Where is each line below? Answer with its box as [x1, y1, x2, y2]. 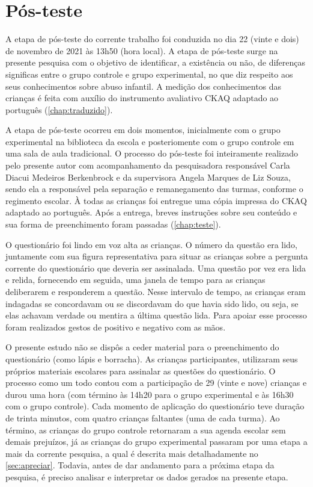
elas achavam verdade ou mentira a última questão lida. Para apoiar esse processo [5, 309, 307, 321]
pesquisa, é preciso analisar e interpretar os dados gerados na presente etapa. [5, 470, 288, 483]
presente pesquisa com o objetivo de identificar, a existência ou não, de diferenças [5, 56, 306, 69]
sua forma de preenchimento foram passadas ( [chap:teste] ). [5, 218, 221, 231]
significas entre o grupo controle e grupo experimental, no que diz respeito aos [5, 67, 293, 80]
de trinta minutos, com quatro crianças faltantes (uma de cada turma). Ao [5, 411, 280, 424]
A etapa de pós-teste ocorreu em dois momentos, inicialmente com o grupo [5, 123, 281, 136]
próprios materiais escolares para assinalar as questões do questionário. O [5, 364, 276, 377]
